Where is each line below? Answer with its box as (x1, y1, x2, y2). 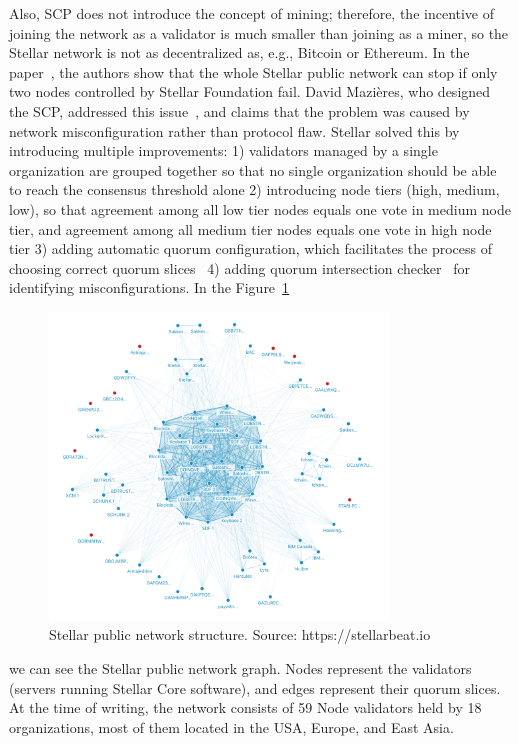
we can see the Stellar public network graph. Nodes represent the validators (9, 658, 472, 679)
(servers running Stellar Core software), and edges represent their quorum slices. (9, 677, 501, 698)
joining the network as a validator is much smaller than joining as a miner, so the (9, 22, 509, 43)
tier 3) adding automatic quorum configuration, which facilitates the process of (9, 238, 493, 259)
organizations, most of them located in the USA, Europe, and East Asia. (9, 716, 454, 737)
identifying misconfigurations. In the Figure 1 (9, 277, 290, 298)
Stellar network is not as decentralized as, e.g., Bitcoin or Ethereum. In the (9, 42, 470, 63)
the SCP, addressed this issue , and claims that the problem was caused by (9, 100, 470, 121)
